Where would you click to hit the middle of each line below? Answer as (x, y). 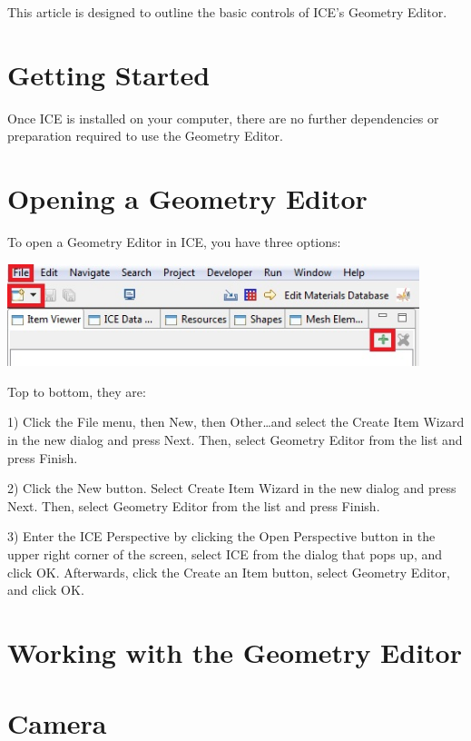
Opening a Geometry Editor (187, 198)
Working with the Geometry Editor (235, 652)
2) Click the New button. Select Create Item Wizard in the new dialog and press (232, 488)
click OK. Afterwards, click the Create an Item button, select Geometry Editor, (229, 572)
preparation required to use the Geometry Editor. (145, 136)
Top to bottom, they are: (77, 391)
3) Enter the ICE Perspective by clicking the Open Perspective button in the (221, 536)
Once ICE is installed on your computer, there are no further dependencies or (223, 118)
